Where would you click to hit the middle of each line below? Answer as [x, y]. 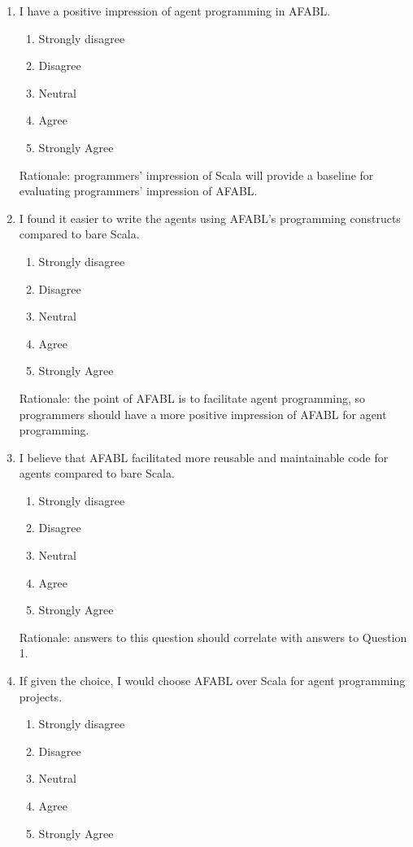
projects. [41, 696]
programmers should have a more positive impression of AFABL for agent [203, 414]
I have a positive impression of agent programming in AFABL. [175, 11]
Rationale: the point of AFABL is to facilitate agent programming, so [192, 397]
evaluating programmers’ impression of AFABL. [138, 191]
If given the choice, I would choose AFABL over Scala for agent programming [212, 681]
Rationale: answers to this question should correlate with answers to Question [213, 637]
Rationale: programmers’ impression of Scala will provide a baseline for [196, 175]
